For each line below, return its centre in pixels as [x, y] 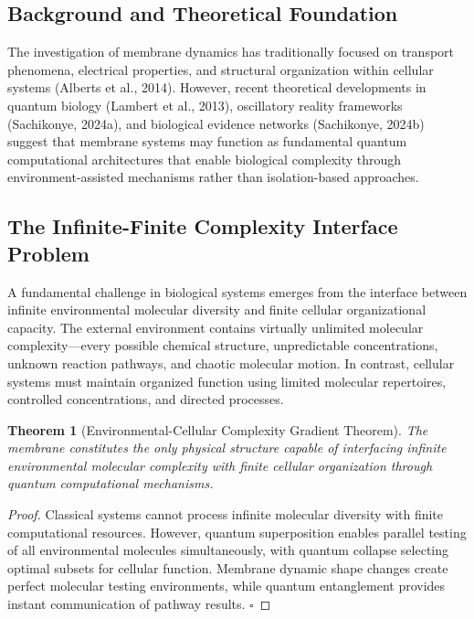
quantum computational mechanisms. [111, 483]
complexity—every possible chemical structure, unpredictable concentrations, [223, 345]
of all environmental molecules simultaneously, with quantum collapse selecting [228, 550]
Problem [48, 253]
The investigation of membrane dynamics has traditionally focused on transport [231, 52]
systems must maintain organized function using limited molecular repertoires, [227, 381]
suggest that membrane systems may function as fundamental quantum [207, 141]
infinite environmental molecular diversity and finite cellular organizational [217, 309]
